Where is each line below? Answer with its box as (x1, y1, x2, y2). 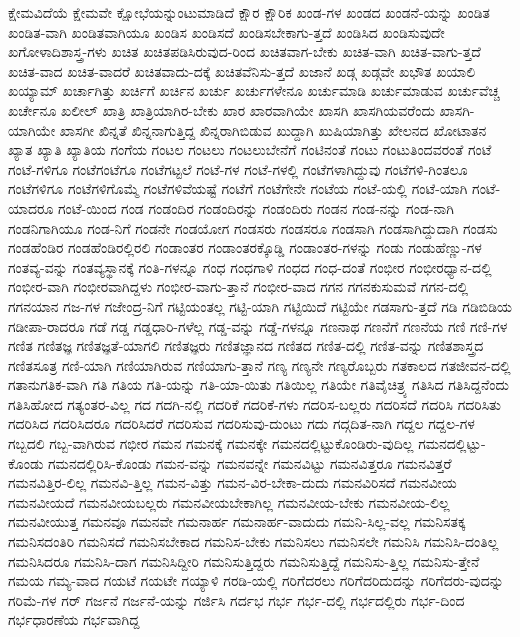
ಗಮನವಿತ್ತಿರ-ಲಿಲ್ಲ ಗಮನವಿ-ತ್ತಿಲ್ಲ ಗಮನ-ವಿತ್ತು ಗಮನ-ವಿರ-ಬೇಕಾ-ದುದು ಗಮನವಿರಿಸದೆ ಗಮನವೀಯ (8, 472, 457, 493)
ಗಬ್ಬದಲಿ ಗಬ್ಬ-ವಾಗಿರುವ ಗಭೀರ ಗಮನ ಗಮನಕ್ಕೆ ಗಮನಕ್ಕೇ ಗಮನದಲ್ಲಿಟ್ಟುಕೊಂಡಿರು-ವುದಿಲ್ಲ (8, 433, 414, 454)
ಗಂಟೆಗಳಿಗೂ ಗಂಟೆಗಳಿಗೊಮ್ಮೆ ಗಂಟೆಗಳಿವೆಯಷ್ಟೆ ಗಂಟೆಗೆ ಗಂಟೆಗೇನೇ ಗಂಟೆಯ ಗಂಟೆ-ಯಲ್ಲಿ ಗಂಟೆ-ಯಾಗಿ (8, 178, 468, 199)
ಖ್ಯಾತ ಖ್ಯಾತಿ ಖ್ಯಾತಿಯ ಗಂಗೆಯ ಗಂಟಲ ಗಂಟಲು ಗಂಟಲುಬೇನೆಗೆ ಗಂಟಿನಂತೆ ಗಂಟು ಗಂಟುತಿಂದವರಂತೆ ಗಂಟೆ (8, 139, 492, 160)
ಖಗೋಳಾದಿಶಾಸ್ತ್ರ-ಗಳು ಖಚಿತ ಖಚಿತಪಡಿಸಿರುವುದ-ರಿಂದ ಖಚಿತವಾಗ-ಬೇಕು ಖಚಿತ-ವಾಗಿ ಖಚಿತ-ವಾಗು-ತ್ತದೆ (8, 41, 481, 62)
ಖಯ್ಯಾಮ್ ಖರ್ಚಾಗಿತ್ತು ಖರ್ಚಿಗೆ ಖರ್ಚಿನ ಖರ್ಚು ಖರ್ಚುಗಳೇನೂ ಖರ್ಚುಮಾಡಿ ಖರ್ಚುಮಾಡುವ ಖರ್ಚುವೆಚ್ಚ (8, 80, 500, 101)
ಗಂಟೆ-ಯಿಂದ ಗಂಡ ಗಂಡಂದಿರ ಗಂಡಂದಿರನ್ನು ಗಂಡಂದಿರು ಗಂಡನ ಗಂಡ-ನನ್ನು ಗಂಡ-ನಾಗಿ (57, 197, 454, 218)
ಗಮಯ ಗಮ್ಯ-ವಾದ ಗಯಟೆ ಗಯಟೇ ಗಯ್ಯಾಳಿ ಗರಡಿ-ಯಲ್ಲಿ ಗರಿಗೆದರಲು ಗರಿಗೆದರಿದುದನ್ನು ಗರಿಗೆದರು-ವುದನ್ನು (8, 570, 504, 591)
